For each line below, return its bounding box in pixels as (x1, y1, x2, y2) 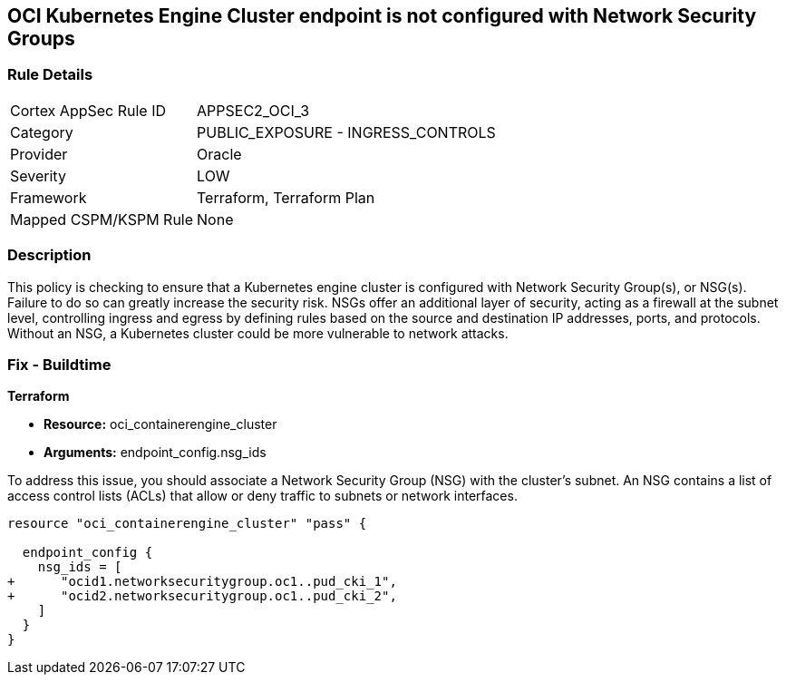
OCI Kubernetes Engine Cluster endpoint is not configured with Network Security (7, 5, 757, 27)
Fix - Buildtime (7, 355, 112, 374)
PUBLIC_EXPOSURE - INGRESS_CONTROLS (197, 122, 496, 141)
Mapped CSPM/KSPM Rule (10, 209, 194, 229)
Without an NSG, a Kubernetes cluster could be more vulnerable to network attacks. (7, 325, 509, 341)
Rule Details (7, 65, 93, 84)
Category (10, 122, 73, 141)
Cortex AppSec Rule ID (10, 101, 167, 120)
